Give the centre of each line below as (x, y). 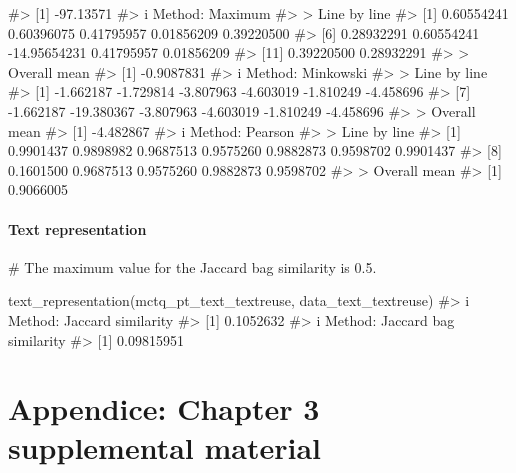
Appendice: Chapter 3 (164, 408)
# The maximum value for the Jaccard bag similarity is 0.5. (192, 266)
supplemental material (165, 447)
